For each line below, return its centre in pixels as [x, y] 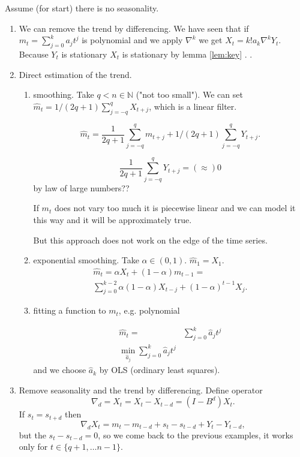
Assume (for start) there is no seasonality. [82, 8]
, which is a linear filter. [193, 106]
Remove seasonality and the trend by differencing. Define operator [141, 390]
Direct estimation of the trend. [75, 74]
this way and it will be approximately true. [112, 220]
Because [34, 54]
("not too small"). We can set [189, 94]
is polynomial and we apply [132, 40]
